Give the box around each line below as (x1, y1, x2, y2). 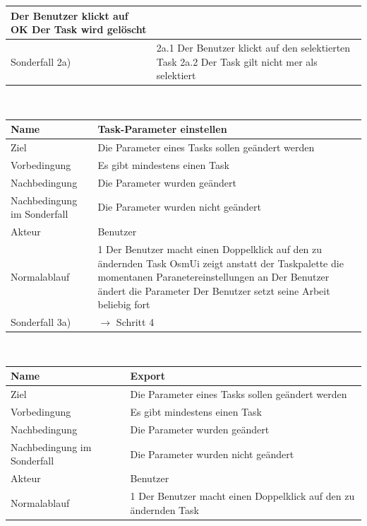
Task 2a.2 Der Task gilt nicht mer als (156, 54, 318, 69)
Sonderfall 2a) (11, 54, 71, 69)
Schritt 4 (116, 315, 155, 329)
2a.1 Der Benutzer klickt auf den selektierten (156, 40, 351, 54)
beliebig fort (97, 297, 150, 312)
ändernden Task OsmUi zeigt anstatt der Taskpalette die (97, 255, 344, 270)
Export (130, 368, 165, 383)
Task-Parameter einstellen (97, 122, 227, 136)
